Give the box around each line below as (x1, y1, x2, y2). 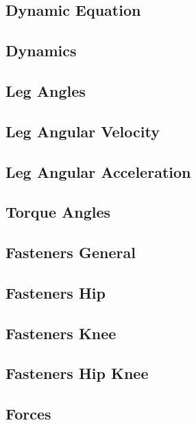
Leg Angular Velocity (5, 120, 160, 141)
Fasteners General (5, 242, 136, 263)
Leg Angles (5, 80, 86, 101)
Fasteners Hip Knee (5, 363, 149, 384)
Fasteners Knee (5, 322, 117, 343)
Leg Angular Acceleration (5, 161, 191, 182)
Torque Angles (5, 201, 111, 222)
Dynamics (5, 40, 77, 61)
